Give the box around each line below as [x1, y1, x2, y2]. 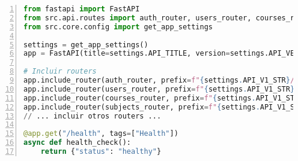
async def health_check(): [23, 138, 131, 147]
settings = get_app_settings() [23, 40, 148, 49]
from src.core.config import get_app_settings [23, 22, 213, 31]
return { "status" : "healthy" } [40, 147, 162, 156]
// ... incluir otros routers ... [23, 111, 162, 120]
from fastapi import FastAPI [23, 5, 140, 13]
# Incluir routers [23, 67, 97, 76]
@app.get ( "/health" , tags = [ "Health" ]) [23, 129, 178, 138]
